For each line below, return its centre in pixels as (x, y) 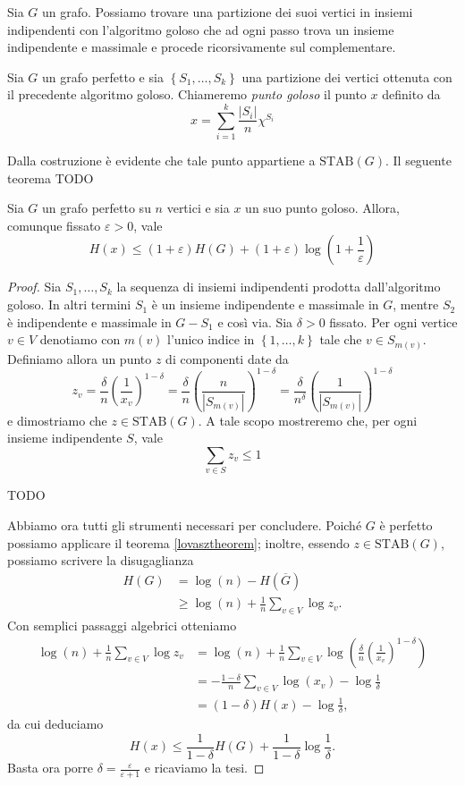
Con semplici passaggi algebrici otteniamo (122, 625)
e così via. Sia (255, 321)
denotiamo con (80, 339)
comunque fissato (54, 225)
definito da (411, 94)
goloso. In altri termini (69, 304)
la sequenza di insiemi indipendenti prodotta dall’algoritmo (279, 287)
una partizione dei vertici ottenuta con (347, 76)
